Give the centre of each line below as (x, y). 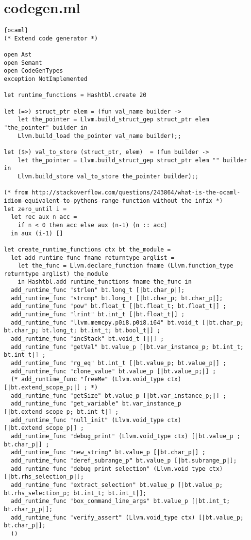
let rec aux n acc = (44, 217)
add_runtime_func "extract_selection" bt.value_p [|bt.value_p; (117, 485)
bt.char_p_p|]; (28, 509)
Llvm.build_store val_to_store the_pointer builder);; (108, 176)
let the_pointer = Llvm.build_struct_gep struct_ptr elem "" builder (133, 160)
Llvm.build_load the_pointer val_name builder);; (100, 136)
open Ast (18, 55)
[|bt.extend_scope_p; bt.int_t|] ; (61, 412)
